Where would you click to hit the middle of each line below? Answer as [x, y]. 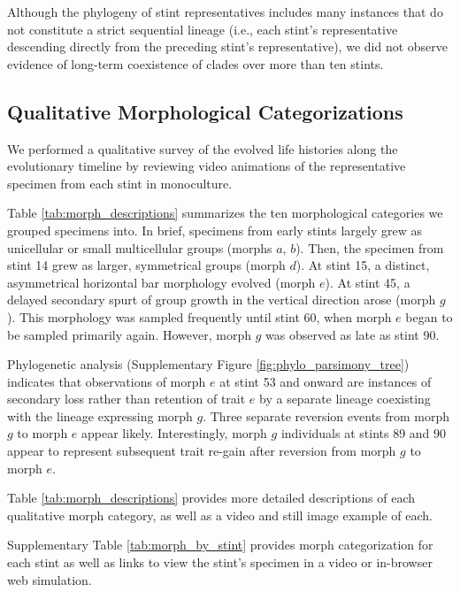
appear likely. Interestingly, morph [174, 433]
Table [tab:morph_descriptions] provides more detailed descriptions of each [211, 498]
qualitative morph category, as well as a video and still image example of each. [220, 515]
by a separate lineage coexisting [345, 399]
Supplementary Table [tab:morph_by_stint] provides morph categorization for [220, 545]
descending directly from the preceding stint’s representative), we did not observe [227, 46]
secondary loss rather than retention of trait [126, 399]
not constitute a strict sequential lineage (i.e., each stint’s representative [203, 29]
